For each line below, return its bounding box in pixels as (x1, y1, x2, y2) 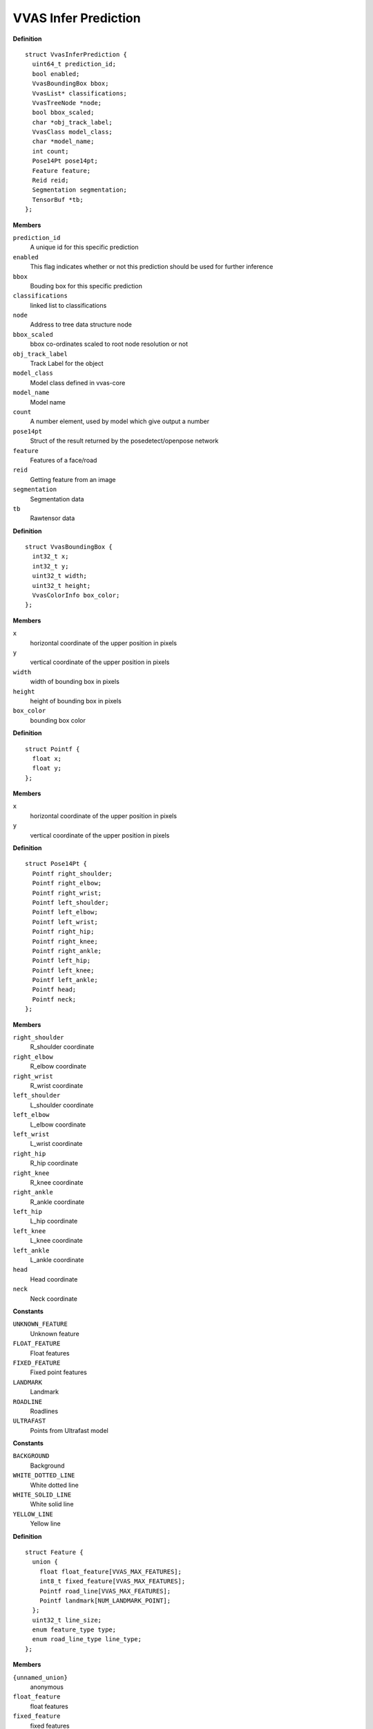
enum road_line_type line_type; (32, 1636, 142, 1643)
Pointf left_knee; (32, 966, 95, 974)
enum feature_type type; (32, 1626, 117, 1634)
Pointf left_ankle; (32, 976, 98, 984)
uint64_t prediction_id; (32, 60, 117, 68)
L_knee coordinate (30, 1237, 83, 1245)
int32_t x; (32, 553, 69, 560)
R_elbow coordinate (30, 1062, 86, 1071)
